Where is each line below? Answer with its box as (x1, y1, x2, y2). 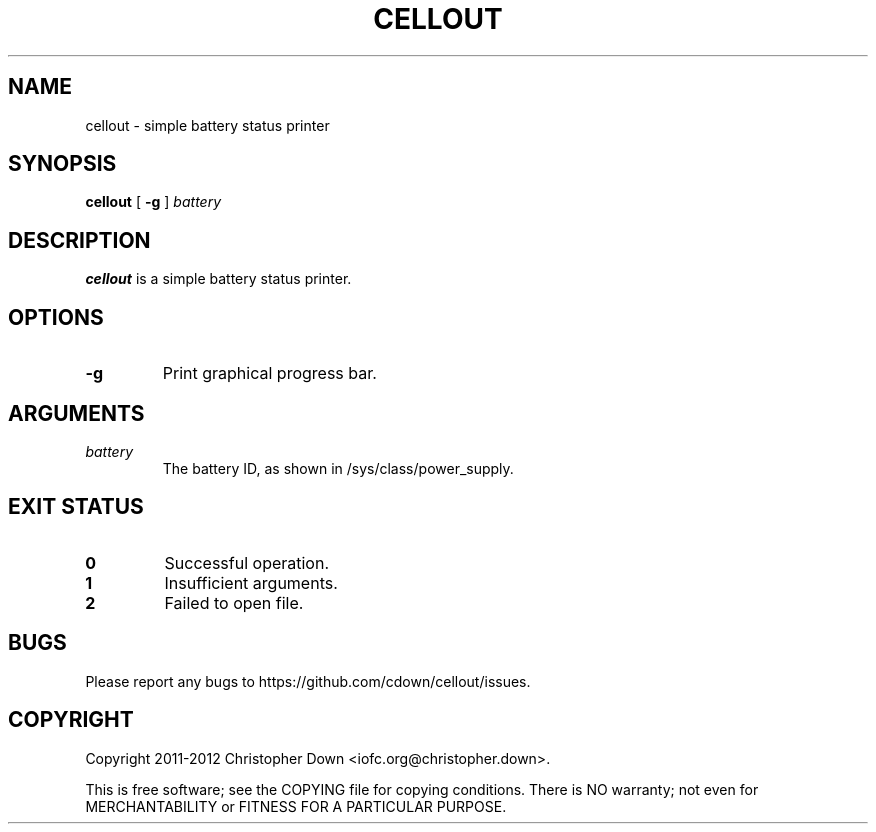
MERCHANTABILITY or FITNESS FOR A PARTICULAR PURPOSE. (85, 797, 507, 815)
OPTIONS (8, 304, 104, 330)
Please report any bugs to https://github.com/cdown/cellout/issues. (85, 672, 531, 690)
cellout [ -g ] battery (85, 193, 222, 211)
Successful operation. (164, 552, 330, 573)
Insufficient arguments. (164, 572, 338, 593)
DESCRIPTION (8, 227, 151, 253)
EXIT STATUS (8, 494, 144, 520)
